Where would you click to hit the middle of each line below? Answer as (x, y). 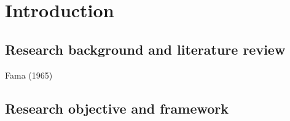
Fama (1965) (29, 75)
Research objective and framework (117, 108)
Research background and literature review (145, 49)
